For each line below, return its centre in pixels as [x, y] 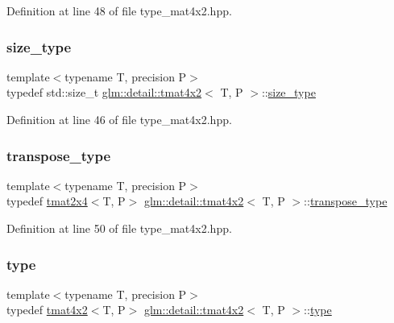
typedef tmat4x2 [47, 310]
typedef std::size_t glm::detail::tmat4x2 [104, 92]
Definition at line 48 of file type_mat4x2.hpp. [119, 10]
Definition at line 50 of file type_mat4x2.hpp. [119, 228]
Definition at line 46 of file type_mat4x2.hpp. [119, 119]
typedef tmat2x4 [47, 201]
